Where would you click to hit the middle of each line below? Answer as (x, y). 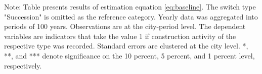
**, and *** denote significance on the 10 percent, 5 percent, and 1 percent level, (129, 55)
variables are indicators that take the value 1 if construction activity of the (120, 36)
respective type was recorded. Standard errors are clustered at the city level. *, (126, 46)
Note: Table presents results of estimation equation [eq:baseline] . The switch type (130, 6)
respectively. (23, 65)
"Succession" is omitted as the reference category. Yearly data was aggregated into (131, 16)
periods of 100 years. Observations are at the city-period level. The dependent (125, 26)
